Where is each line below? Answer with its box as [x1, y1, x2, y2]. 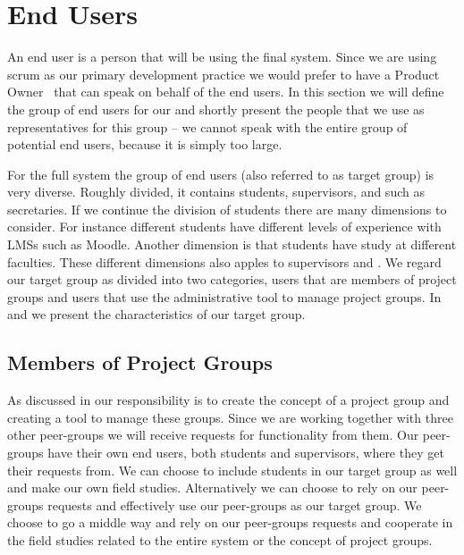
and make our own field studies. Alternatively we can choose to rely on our [7, 478, 418, 497]
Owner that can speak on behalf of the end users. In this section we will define [7, 82, 444, 101]
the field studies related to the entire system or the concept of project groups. [7, 530, 433, 549]
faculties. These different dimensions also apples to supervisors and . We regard [7, 252, 442, 271]
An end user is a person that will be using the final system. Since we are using [7, 47, 437, 66]
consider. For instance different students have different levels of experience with [7, 217, 442, 236]
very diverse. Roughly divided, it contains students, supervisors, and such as [7, 182, 425, 201]
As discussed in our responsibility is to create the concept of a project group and [7, 391, 450, 409]
